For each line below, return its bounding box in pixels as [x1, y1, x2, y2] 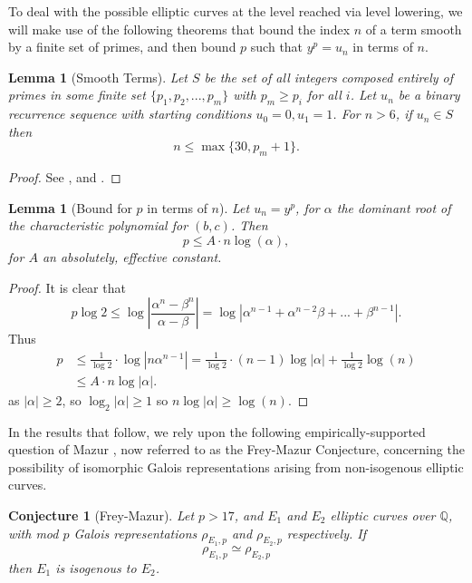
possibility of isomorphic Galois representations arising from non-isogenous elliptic [8, 457, 464, 476]
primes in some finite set [8, 85, 146, 104]
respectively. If [286, 523, 366, 542]
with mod [8, 523, 59, 542]
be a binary [398, 85, 460, 104]
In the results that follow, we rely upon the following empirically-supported [8, 422, 426, 441]
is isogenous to [55, 558, 137, 577]
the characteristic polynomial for [8, 216, 188, 235]
